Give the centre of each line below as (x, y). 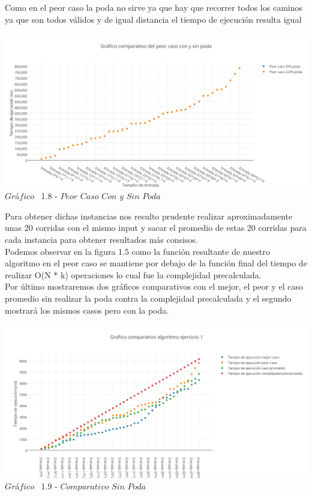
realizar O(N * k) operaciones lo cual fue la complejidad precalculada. (133, 274)
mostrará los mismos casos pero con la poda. (87, 310)
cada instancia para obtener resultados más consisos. (101, 239)
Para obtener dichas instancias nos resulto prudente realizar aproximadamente (149, 216)
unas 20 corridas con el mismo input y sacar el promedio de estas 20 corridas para (156, 228)
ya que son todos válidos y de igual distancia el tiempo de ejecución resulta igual (153, 19)
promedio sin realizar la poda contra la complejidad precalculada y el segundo (148, 298)
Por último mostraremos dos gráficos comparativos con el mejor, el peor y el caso (154, 286)
